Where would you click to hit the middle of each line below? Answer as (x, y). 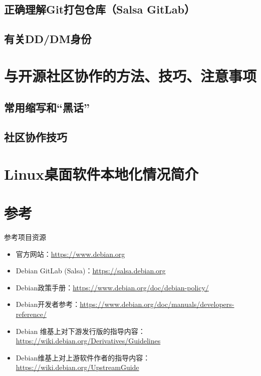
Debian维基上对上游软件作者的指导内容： (83, 357)
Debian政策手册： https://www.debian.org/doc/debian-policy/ (112, 287)
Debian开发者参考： (48, 304)
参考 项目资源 (25, 237)
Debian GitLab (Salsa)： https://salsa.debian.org (91, 271)
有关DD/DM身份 (48, 39)
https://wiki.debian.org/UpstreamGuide (77, 367)
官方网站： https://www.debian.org (70, 254)
